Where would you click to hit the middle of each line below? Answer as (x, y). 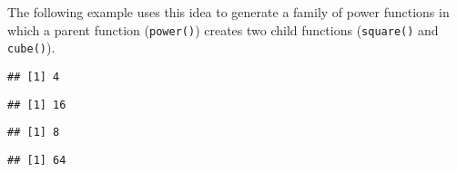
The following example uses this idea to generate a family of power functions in (228, 12)
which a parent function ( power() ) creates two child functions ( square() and (223, 29)
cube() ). (31, 48)
